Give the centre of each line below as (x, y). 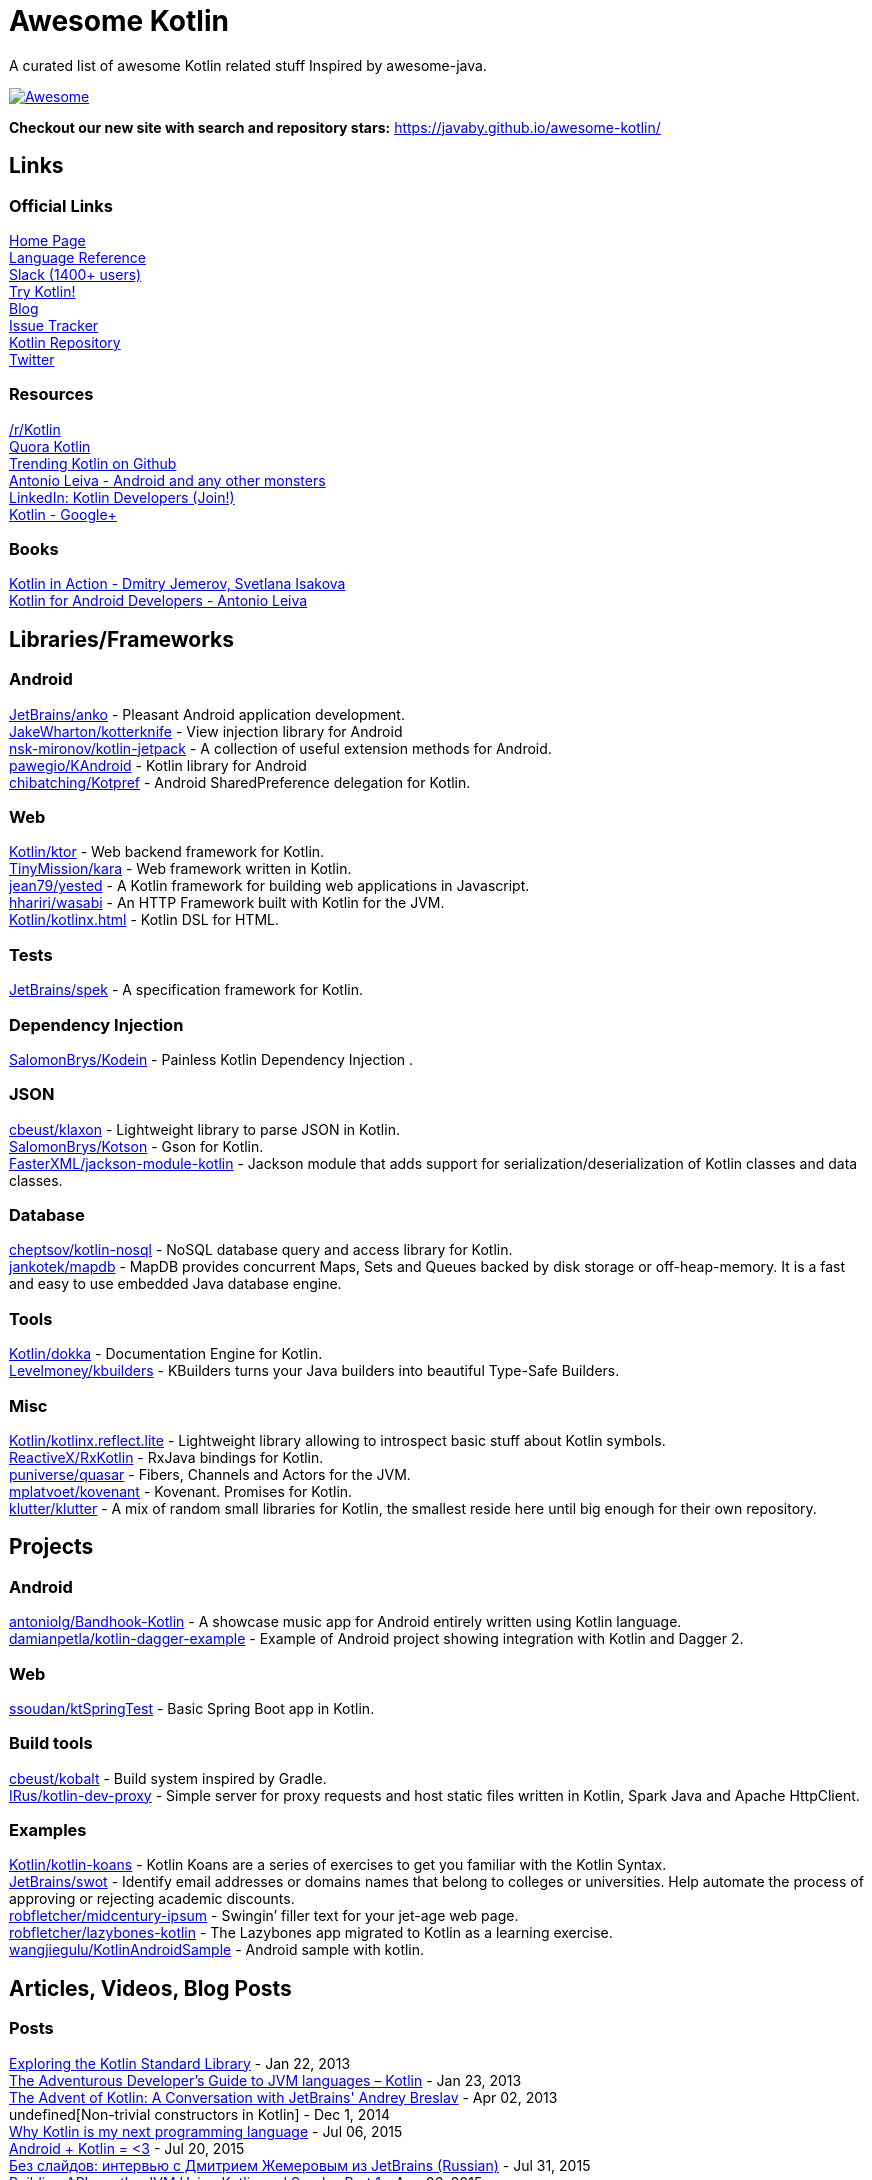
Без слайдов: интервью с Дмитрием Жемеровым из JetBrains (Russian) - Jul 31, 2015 (300, 2165)
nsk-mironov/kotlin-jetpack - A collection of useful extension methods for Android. (280, 748)
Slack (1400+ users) (75, 274)
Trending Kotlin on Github (93, 463)
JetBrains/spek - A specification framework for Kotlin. (186, 990)
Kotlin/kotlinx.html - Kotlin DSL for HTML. (144, 920)
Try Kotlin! (42, 291)
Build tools (51, 1743)
